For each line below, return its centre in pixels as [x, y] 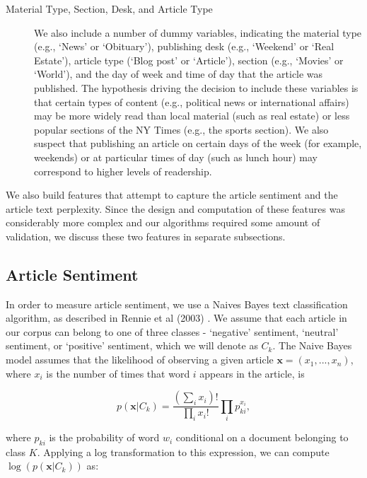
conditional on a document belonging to [262, 437]
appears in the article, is [252, 373]
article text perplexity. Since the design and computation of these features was [175, 208]
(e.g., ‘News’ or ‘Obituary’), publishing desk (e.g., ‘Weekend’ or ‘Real [184, 46]
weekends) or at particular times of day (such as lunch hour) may [176, 157]
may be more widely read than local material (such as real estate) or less [192, 116]
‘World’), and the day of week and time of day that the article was [179, 74]
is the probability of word [104, 437]
